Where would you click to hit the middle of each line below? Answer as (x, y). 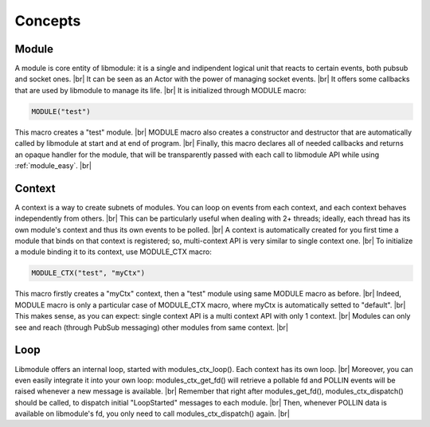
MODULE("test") (61, 111)
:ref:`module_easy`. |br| (53, 165)
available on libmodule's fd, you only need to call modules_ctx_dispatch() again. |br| (152, 413)
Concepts (48, 21)
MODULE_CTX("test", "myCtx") (88, 273)
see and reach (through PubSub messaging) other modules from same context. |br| (151, 327)
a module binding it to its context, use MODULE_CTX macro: (113, 252)
